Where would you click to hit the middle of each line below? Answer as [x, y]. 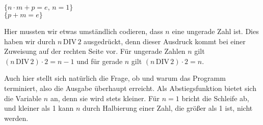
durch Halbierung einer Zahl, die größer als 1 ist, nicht [167, 108]
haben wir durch [30, 41]
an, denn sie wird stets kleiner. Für [105, 98]
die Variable [23, 98]
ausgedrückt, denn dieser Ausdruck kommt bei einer [165, 41]
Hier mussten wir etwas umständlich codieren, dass [84, 31]
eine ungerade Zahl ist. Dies [215, 31]
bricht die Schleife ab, [215, 98]
